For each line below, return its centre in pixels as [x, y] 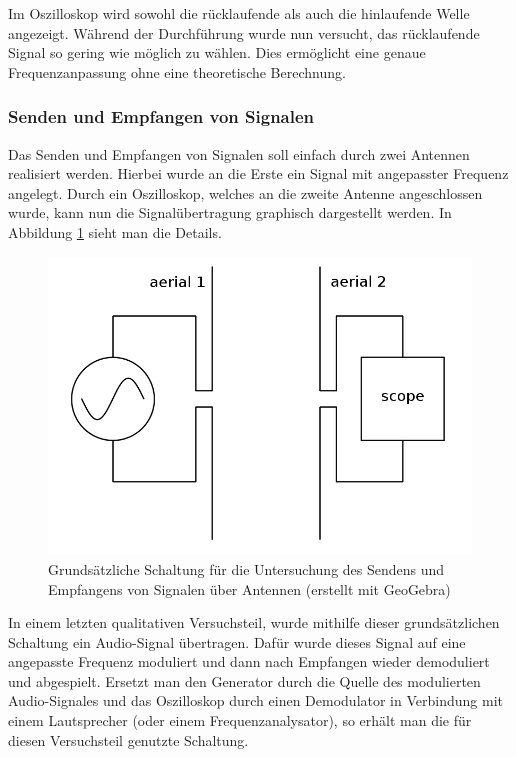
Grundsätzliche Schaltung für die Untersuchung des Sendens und [246, 568]
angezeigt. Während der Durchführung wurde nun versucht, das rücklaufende [244, 32]
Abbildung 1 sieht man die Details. [115, 231]
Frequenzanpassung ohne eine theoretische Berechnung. [177, 71]
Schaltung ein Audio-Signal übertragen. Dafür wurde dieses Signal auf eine [237, 641]
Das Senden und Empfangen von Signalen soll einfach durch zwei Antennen [239, 153]
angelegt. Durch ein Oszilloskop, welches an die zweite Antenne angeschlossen [245, 192]
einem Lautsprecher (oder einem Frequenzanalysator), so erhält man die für [240, 720]
